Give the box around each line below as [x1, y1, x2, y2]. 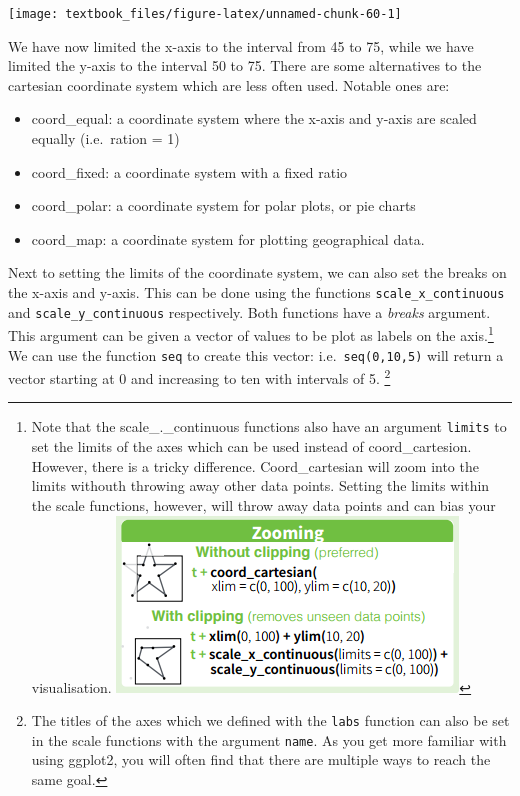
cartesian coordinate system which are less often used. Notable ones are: [8, 74, 450, 95]
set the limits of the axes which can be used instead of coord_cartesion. [31, 436, 472, 457]
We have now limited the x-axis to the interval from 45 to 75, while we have [8, 35, 474, 56]
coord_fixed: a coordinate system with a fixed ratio [31, 161, 348, 182]
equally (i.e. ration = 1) [31, 128, 180, 149]
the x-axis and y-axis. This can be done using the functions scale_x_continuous [8, 282, 505, 302]
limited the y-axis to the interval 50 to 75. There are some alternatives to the [8, 55, 482, 76]
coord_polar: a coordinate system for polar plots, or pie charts [31, 195, 416, 216]
